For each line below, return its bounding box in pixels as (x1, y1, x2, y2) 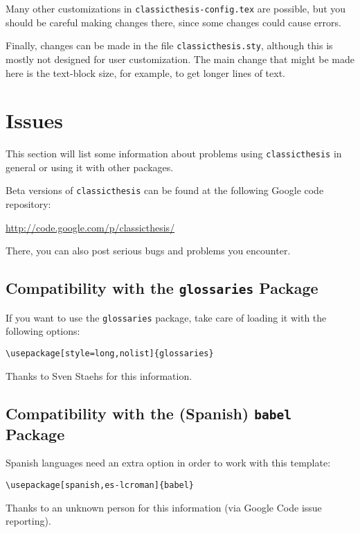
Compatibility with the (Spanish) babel (6, 402, 292, 423)
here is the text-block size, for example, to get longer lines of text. (6, 65, 285, 80)
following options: (6, 324, 80, 338)
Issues (6, 106, 63, 134)
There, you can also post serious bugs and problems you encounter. (6, 243, 291, 258)
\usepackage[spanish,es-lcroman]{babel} (6, 480, 195, 490)
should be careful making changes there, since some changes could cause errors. (6, 15, 341, 29)
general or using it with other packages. (6, 159, 174, 174)
